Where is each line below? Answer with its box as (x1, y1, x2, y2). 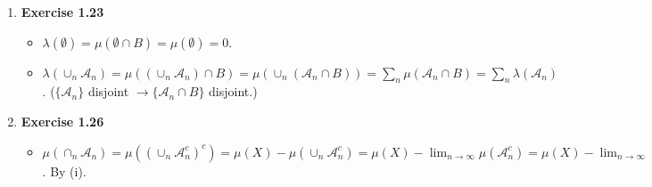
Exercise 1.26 (21, 111, 104, 130)
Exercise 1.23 (21, 3, 104, 20)
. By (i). (42, 161, 87, 180)
